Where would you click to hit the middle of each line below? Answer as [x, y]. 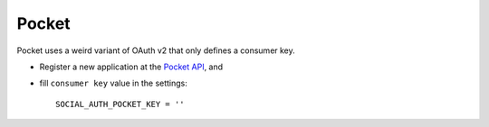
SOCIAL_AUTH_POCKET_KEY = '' [120, 104]
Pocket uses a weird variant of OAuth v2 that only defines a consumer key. [156, 50]
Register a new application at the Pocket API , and [131, 67]
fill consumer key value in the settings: [113, 83]
